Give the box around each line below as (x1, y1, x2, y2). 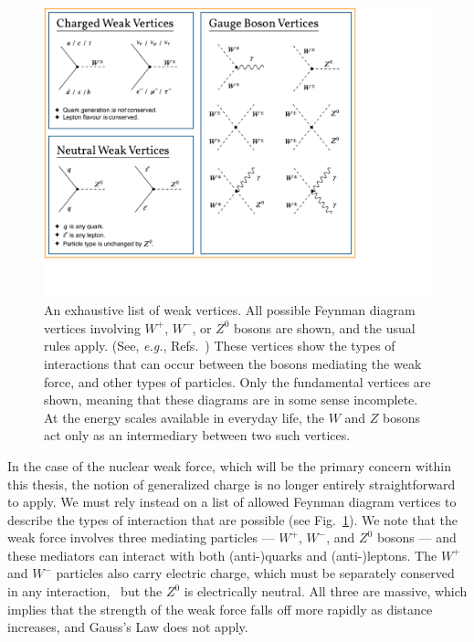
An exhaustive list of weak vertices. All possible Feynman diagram (44, 300, 416, 320)
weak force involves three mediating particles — (7, 528, 275, 547)
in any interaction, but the (7, 582, 163, 601)
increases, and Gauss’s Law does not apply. (7, 617, 248, 637)
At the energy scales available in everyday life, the (44, 407, 325, 426)
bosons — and (376, 528, 457, 547)
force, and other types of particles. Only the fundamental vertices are (44, 372, 431, 391)
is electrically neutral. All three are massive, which (184, 582, 468, 601)
